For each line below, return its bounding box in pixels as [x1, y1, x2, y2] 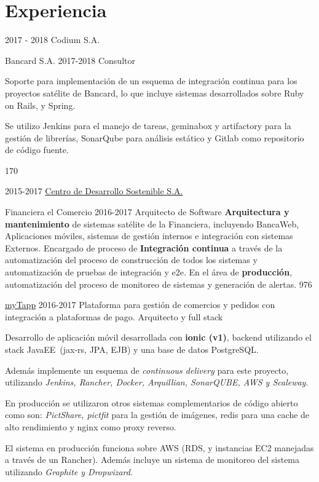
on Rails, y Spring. [5, 98, 76, 111]
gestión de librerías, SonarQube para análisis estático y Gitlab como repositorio [5, 131, 304, 144]
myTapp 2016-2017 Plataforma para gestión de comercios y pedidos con [5, 298, 275, 311]
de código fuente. [5, 143, 69, 156]
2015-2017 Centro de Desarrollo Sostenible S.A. [5, 184, 183, 197]
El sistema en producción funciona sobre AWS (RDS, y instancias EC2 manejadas [5, 441, 314, 454]
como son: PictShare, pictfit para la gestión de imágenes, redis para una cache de [5, 408, 310, 421]
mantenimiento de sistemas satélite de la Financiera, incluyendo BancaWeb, [5, 217, 299, 230]
